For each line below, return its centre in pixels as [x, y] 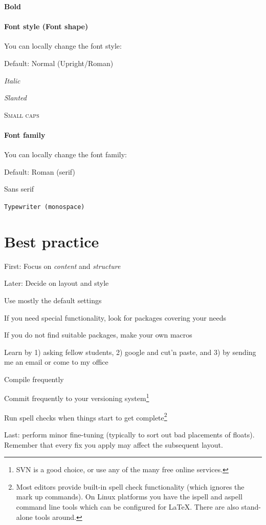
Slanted [16, 98]
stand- [251, 506]
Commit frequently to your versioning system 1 [77, 397]
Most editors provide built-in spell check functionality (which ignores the [130, 486]
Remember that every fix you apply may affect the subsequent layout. [114, 444]
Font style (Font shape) [46, 26]
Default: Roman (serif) [40, 171]
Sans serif [19, 189]
